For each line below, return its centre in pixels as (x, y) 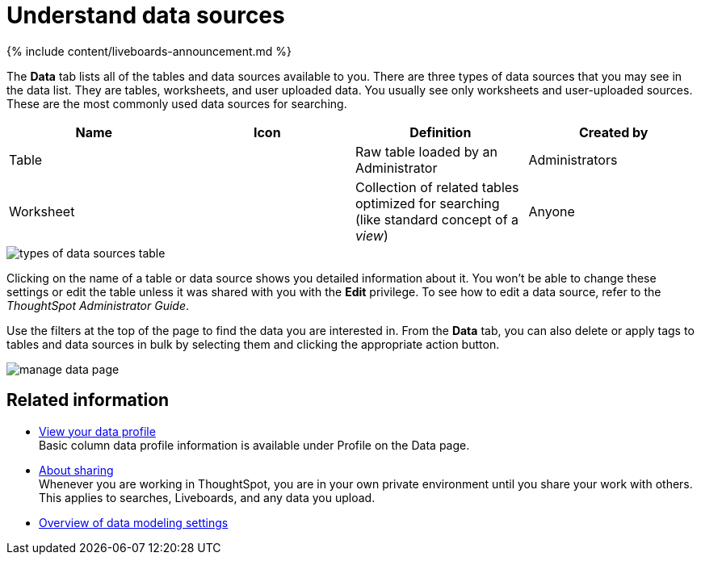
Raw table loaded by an (427, 151)
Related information (88, 400)
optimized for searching (428, 203)
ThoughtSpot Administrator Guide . (98, 305)
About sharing (76, 470)
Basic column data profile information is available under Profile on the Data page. (254, 445)
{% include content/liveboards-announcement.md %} (149, 51)
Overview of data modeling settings (134, 522)
